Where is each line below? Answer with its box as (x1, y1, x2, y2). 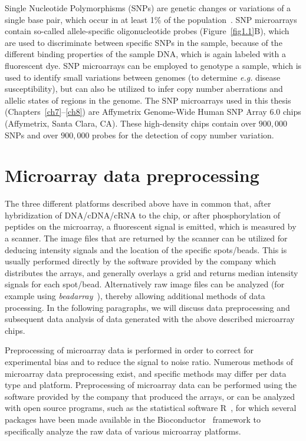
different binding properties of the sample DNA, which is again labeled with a (5, 48, 286, 60)
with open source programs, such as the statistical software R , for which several (5, 402, 297, 414)
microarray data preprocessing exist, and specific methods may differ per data (5, 367, 287, 379)
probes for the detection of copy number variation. (92, 128, 274, 141)
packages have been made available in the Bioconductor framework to (5, 413, 261, 425)
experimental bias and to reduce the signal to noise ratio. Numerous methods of (5, 355, 293, 367)
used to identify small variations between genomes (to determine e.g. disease (5, 71, 281, 83)
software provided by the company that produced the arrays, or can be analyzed (5, 390, 295, 402)
